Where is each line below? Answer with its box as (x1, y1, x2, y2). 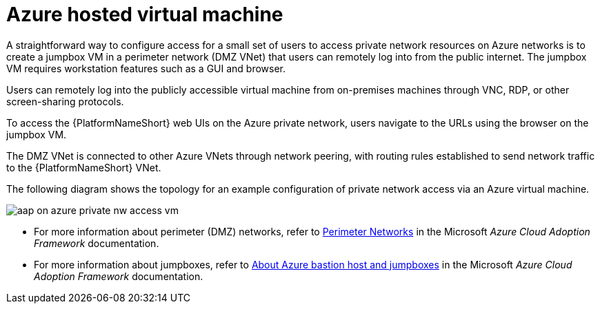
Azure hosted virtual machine (6, 3, 283, 26)
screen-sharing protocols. (6, 95, 124, 107)
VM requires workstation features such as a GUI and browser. (6, 62, 286, 74)
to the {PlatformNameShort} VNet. (6, 161, 161, 173)
